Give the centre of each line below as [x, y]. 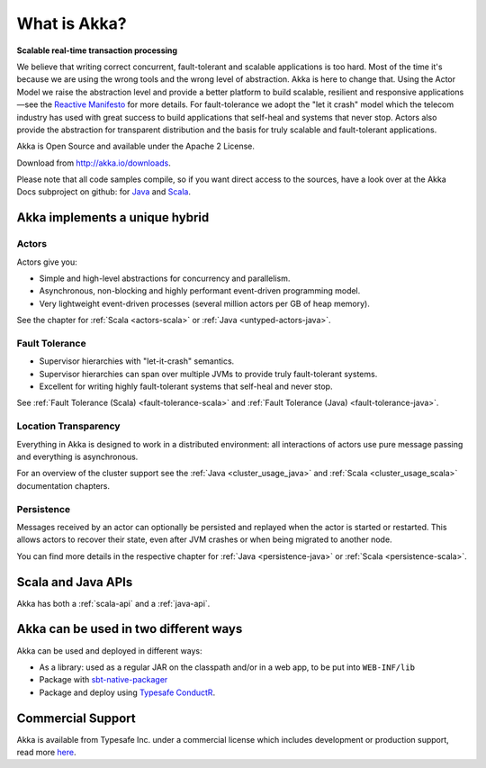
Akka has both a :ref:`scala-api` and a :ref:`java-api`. [113, 603]
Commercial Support [76, 718]
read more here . [46, 752]
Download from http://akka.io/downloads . [94, 163]
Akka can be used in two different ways [130, 629]
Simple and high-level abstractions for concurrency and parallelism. [165, 278]
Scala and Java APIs [75, 582]
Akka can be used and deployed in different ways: [109, 651]
